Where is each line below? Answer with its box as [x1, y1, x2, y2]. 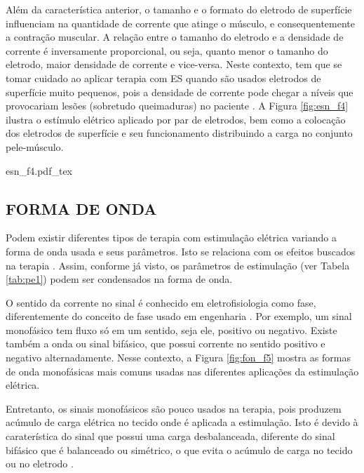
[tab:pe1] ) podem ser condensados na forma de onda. [6, 272, 233, 286]
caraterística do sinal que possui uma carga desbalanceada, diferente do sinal [6, 429, 335, 444]
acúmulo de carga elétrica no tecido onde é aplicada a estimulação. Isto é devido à [6, 415, 358, 429]
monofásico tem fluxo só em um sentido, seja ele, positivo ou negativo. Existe [6, 322, 337, 337]
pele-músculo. [6, 139, 64, 154]
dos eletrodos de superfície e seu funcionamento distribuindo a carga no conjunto [6, 126, 353, 140]
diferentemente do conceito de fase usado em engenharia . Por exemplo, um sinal [6, 309, 352, 324]
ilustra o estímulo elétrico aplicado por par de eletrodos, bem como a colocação [6, 112, 346, 126]
